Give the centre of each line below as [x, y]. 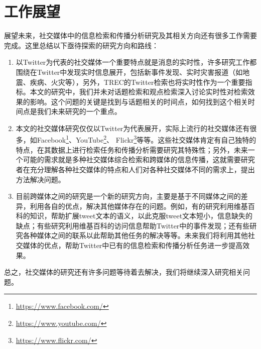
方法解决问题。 [40, 179]
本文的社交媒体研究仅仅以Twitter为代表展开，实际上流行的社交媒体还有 [133, 128]
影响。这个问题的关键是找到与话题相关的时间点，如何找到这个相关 [139, 101]
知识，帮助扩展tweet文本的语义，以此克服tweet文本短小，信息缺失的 [141, 216]
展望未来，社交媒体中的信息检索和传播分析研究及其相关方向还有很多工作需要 [130, 35]
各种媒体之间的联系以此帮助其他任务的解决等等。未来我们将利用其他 [135, 235]
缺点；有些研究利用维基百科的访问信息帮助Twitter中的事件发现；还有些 [133, 225]
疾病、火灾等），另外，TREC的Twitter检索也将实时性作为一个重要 [138, 82]
